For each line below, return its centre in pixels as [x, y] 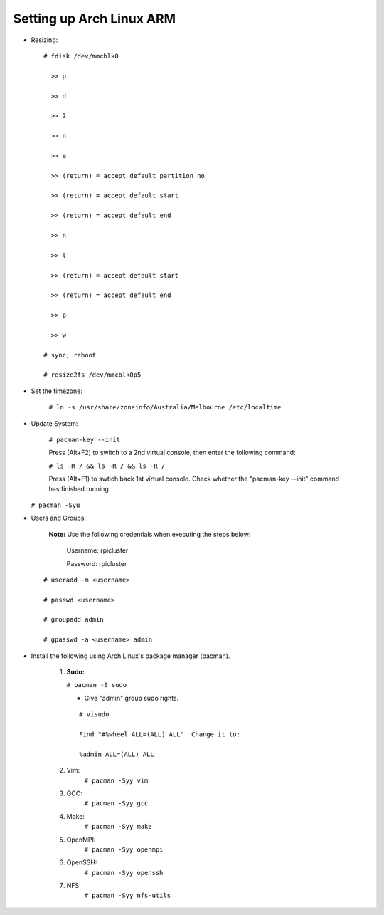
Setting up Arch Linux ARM [94, 19]
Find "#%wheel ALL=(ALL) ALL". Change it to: [160, 734]
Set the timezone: [57, 391]
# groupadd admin [74, 620]
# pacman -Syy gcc [116, 804]
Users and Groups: [59, 518]
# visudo [94, 715]
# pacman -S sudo [97, 685]
